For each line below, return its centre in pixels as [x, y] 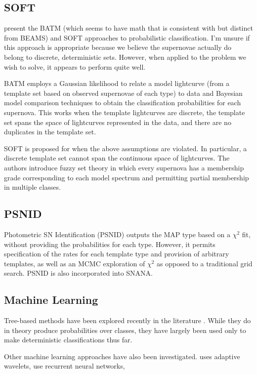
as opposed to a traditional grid [205, 263]
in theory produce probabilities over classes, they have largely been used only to [125, 330]
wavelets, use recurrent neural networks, [64, 366]
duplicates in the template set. [50, 132]
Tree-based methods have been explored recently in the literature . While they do [128, 320]
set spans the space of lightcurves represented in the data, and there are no [118, 122]
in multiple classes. [32, 187]
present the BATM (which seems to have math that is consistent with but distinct [128, 28]
